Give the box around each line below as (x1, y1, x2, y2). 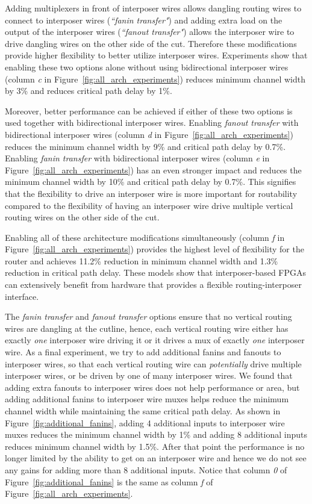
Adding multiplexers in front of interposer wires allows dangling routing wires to (5, 2, 302, 14)
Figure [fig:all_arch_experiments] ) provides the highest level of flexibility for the (5, 243, 304, 255)
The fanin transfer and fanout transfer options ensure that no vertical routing (5, 310, 292, 323)
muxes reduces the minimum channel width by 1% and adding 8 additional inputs (5, 428, 307, 441)
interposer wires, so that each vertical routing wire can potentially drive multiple (5, 357, 302, 370)
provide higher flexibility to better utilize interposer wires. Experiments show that (5, 49, 308, 61)
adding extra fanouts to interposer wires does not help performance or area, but (5, 381, 300, 393)
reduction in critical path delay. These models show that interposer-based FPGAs (5, 266, 307, 279)
